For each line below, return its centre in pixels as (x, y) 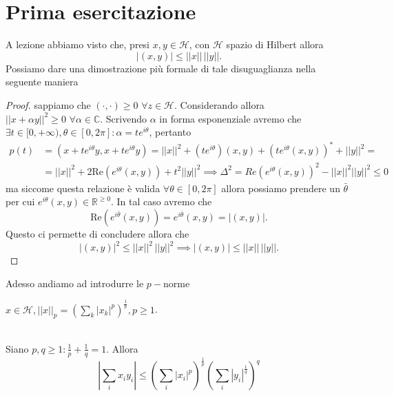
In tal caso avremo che (164, 201)
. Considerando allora (219, 104)
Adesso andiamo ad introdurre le (75, 283)
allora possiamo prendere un (281, 188)
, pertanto (170, 132)
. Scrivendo (123, 118)
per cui (20, 201)
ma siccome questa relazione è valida (83, 188)
